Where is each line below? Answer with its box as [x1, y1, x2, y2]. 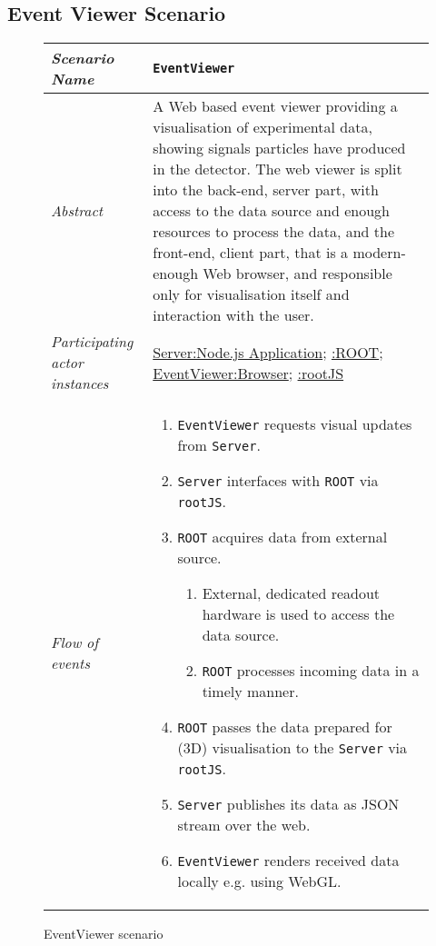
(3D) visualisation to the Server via [177, 737, 408, 759]
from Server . [177, 434, 261, 456]
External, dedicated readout [202, 583, 381, 604]
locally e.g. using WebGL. [177, 871, 342, 892]
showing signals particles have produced [153, 137, 406, 159]
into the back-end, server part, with [153, 179, 379, 201]
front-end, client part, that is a [153, 242, 349, 264]
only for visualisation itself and [153, 284, 350, 305]
